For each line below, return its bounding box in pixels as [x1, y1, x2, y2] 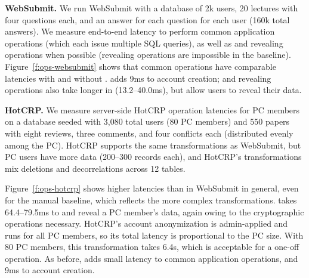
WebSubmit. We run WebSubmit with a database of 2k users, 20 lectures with [5, 2, 298, 14]
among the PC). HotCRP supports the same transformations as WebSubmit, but [5, 138, 301, 151]
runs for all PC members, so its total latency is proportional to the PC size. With [5, 228, 304, 241]
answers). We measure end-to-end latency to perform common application [5, 25, 275, 38]
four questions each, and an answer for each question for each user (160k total [5, 13, 290, 26]
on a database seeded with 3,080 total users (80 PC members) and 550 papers [5, 115, 290, 128]
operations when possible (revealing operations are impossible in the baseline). [5, 48, 291, 61]
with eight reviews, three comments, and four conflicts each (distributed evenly [5, 126, 293, 139]
